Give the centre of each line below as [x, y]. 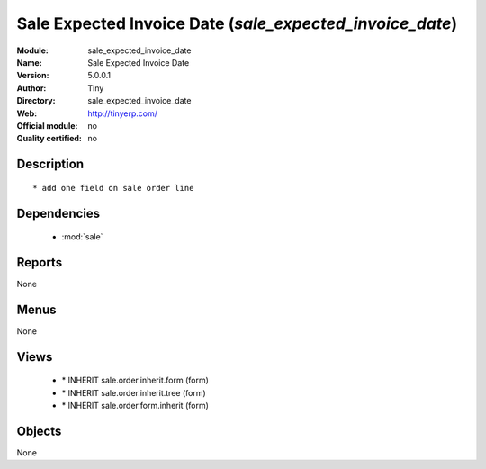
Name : [29, 62]
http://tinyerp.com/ [122, 113]
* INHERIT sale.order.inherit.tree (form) [134, 392]
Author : [31, 88]
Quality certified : [49, 139]
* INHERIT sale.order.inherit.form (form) [135, 380]
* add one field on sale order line [113, 188]
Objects [39, 431]
